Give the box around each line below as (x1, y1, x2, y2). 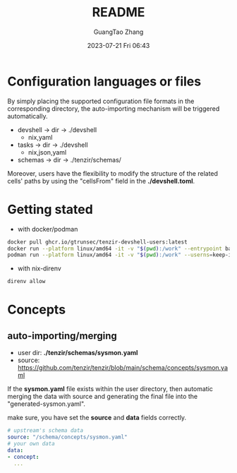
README (92, 4, 145, 20)
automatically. (7, 112, 48, 120)
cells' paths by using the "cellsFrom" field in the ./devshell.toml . (7, 176, 195, 185)
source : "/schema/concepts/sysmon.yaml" (7, 433, 128, 441)
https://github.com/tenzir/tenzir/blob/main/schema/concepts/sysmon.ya (17, 364, 228, 372)
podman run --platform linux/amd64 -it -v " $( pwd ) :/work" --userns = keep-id (7, 251, 235, 258)
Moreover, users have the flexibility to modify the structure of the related (7, 169, 219, 177)
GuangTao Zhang (93, 28, 144, 36)
